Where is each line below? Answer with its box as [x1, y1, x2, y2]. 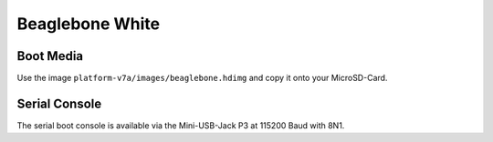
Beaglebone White [16, 14, 160, 34]
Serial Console [16, 96, 102, 111]
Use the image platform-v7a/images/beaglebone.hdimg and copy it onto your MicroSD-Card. [16, 73, 388, 84]
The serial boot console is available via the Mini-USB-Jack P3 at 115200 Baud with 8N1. [16, 119, 345, 131]
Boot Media [16, 48, 84, 64]
